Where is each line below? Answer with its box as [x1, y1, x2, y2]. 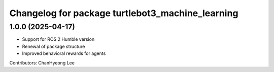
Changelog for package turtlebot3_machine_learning [9, 8, 238, 19]
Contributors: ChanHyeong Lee [9, 59, 75, 65]
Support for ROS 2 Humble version [22, 36, 95, 42]
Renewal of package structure [22, 43, 85, 49]
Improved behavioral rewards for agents [22, 50, 106, 56]
